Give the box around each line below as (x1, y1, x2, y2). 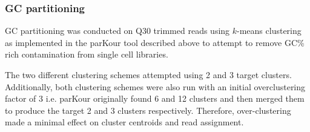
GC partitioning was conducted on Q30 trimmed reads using (5, 24, 230, 37)
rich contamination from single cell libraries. (5, 48, 168, 61)
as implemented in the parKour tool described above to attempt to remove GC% (5, 36, 305, 48)
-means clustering (237, 24, 302, 37)
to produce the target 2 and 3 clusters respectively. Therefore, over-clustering (5, 104, 291, 116)
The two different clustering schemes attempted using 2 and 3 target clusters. (5, 68, 292, 81)
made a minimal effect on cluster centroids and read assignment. (5, 116, 244, 128)
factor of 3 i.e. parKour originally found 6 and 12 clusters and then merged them (5, 92, 305, 105)
